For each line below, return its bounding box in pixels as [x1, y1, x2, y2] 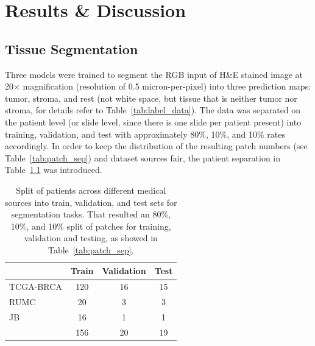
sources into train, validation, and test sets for [5, 196, 177, 208]
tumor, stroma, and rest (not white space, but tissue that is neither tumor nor [5, 91, 297, 104]
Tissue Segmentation [5, 39, 138, 58]
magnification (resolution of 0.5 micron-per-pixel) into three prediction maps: [23, 80, 311, 93]
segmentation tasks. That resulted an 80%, [11, 208, 171, 221]
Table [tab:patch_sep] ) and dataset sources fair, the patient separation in [5, 151, 281, 164]
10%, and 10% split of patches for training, [10, 219, 171, 232]
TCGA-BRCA [9, 280, 62, 293]
